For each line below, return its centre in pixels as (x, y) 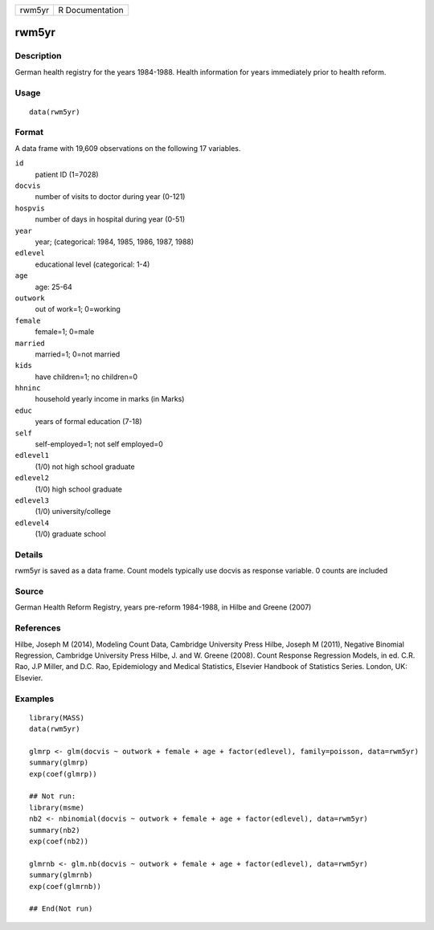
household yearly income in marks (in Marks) (110, 399)
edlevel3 (32, 500)
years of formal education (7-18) (88, 422)
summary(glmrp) (59, 763)
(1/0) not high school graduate (85, 467)
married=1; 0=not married (78, 354)
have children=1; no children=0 (86, 377)
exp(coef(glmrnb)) (66, 886)
